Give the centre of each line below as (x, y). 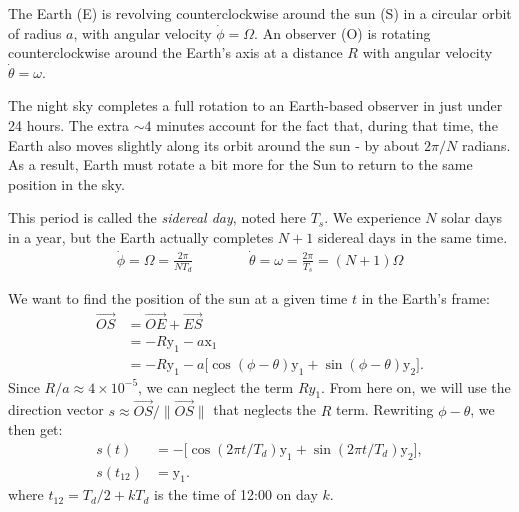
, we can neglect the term (216, 386)
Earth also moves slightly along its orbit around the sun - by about (214, 144)
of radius (35, 32)
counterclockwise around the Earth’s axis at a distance (175, 52)
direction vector (56, 409)
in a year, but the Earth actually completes (141, 236)
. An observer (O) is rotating (342, 32)
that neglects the (265, 409)
